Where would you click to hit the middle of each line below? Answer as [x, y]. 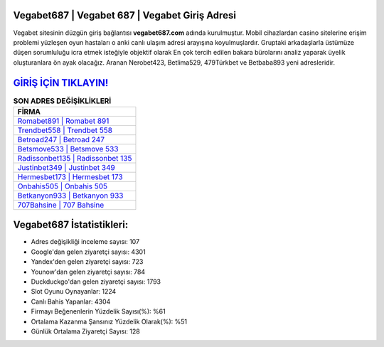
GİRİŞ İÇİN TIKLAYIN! [61, 83]
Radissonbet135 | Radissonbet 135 [75, 158]
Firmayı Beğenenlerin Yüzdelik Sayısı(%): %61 [98, 311]
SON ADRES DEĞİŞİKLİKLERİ [62, 101]
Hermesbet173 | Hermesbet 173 [70, 176]
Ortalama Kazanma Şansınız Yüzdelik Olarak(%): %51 [109, 321]
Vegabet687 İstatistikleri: [71, 225]
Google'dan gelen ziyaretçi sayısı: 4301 [88, 252]
